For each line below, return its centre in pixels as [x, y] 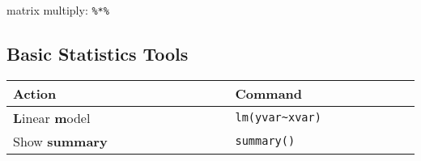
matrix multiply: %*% [58, 10]
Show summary [60, 141]
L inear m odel [52, 117]
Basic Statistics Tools [98, 54]
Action [35, 93]
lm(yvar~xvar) [278, 118]
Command [269, 93]
